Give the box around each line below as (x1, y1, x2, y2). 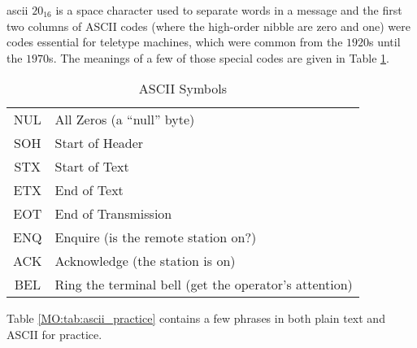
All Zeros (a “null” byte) (54, 110, 195, 129)
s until (369, 33, 401, 50)
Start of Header (54, 133, 144, 153)
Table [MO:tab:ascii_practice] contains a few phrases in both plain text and (7, 310, 385, 327)
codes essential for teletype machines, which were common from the (7, 33, 343, 50)
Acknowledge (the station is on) (54, 251, 236, 271)
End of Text (54, 181, 124, 200)
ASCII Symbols (138, 79, 227, 98)
